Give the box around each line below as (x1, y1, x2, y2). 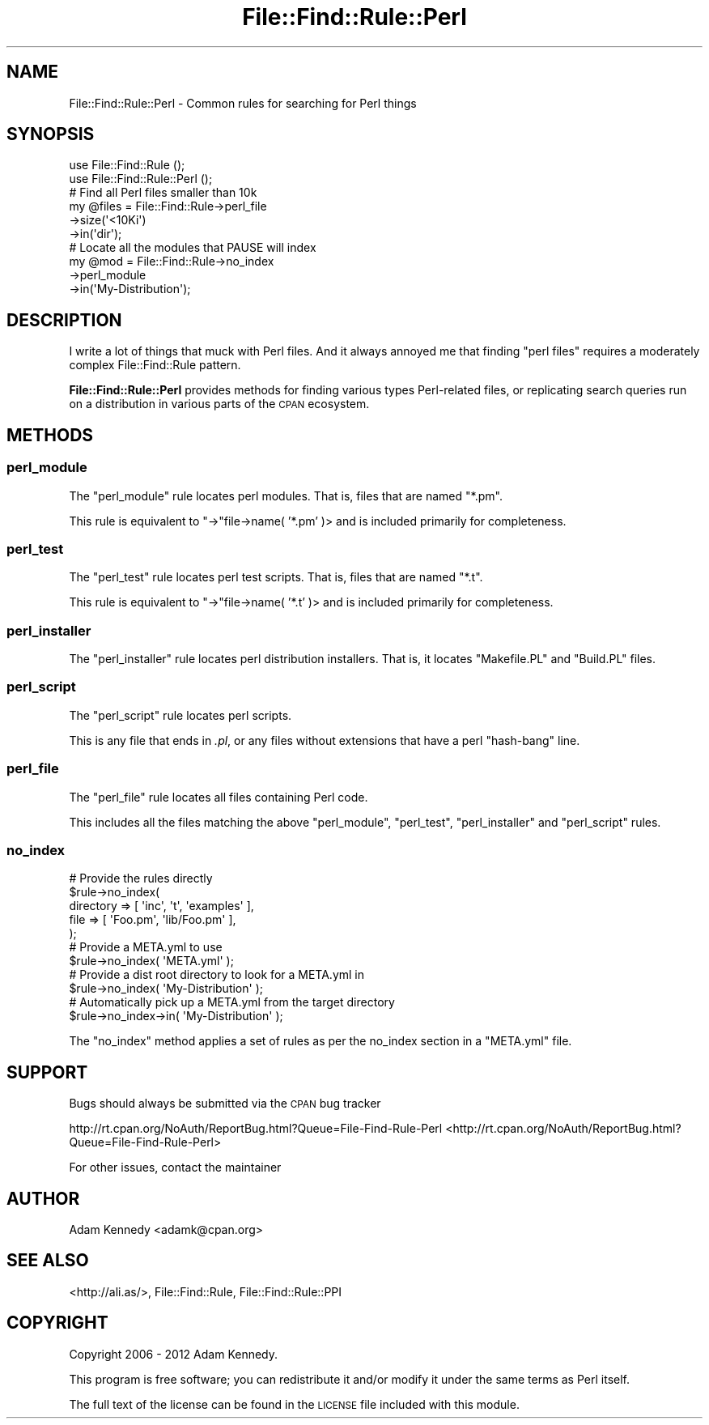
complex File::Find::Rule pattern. (69, 358, 241, 372)
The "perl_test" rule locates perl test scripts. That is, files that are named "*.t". (69, 570, 483, 585)
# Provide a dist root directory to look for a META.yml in (69, 968, 365, 982)
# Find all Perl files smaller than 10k (69, 185, 257, 200)
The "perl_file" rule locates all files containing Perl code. (69, 789, 368, 804)
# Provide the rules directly (69, 871, 213, 886)
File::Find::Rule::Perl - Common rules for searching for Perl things (69, 96, 417, 110)
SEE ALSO (6, 1250, 89, 1271)
